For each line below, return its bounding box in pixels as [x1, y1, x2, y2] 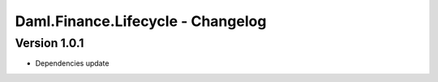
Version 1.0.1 [15, 36, 84, 50]
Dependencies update [35, 58, 109, 68]
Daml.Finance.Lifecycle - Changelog [15, 12, 267, 30]
